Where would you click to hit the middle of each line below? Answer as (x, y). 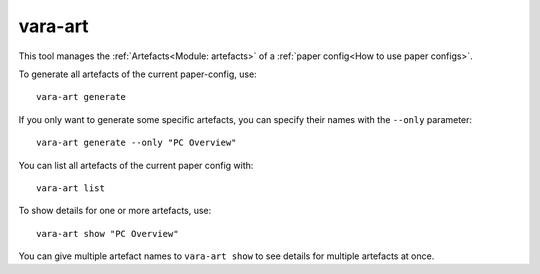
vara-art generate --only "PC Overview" (136, 143)
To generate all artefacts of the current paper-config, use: (137, 74)
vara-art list (70, 188)
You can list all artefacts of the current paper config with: (136, 165)
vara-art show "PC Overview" (107, 233)
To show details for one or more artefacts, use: (115, 211)
